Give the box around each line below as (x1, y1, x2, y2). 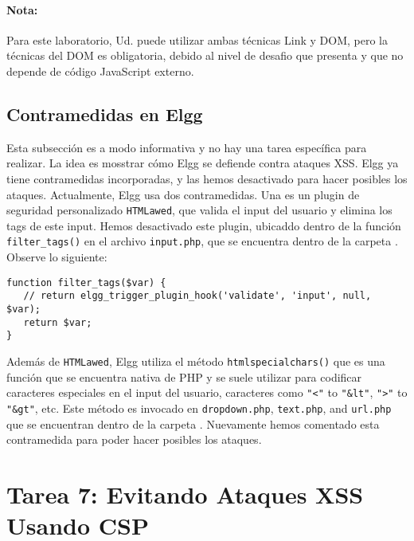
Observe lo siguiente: (6, 249, 107, 265)
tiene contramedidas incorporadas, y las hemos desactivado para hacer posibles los (6, 170, 408, 186)
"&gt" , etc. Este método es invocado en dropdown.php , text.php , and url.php (6, 399, 392, 416)
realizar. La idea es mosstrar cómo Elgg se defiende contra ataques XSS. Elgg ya (6, 155, 399, 171)
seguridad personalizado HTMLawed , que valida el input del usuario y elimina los (6, 202, 393, 218)
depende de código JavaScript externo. (6, 62, 194, 79)
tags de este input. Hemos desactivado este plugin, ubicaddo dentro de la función (6, 217, 401, 233)
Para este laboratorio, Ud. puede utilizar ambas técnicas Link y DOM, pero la (6, 31, 388, 48)
